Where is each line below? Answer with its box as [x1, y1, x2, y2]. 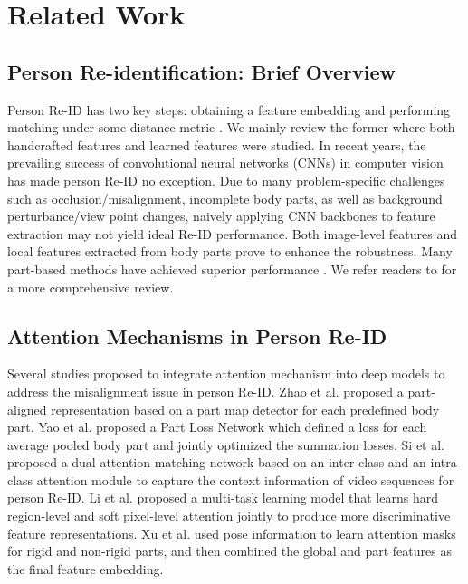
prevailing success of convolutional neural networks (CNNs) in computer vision [7, 153, 444, 172]
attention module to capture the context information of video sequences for [36, 470, 454, 489]
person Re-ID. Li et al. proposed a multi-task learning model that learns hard [7, 488, 438, 507]
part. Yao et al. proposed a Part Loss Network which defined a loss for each [7, 417, 427, 436]
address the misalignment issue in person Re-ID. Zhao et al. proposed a [7, 381, 404, 400]
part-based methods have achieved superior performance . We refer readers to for [7, 259, 457, 278]
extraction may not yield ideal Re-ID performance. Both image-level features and [7, 224, 458, 243]
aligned [7, 399, 47, 418]
